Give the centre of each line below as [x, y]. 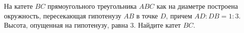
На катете [19, 6]
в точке [147, 15]
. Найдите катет [157, 25]
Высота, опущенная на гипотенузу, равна [66, 25]
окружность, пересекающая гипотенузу [63, 15]
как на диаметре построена [197, 6]
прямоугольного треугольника [92, 6]
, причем [179, 15]
